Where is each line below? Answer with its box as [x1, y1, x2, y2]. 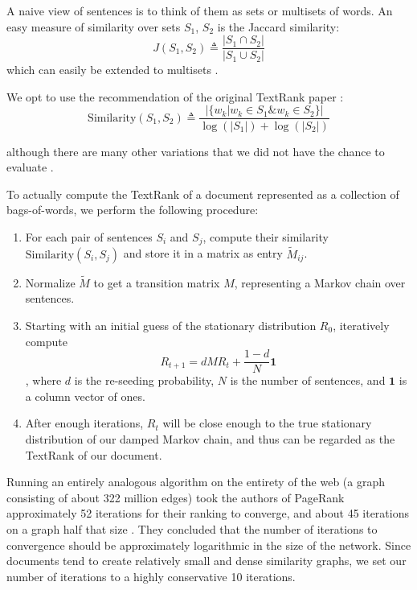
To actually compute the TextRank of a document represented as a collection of [6, 185, 399, 202]
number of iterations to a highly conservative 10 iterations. [6, 567, 296, 584]
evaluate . [6, 159, 54, 175]
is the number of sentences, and [230, 372, 386, 389]
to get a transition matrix [93, 274, 220, 291]
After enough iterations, [25, 415, 144, 431]
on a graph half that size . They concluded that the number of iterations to [6, 520, 378, 537]
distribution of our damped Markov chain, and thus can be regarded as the [25, 430, 395, 447]
